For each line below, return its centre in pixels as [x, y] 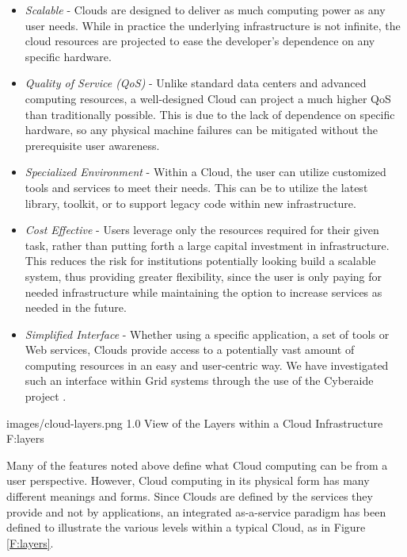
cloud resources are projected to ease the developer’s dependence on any [200, 41]
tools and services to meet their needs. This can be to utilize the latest [196, 187]
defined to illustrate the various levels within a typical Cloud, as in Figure [186, 527]
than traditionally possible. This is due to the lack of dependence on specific [210, 114]
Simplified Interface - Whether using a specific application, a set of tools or [207, 334]
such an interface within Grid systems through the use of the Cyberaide [199, 380]
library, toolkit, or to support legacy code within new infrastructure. [190, 203]
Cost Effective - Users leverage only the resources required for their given [202, 230]
